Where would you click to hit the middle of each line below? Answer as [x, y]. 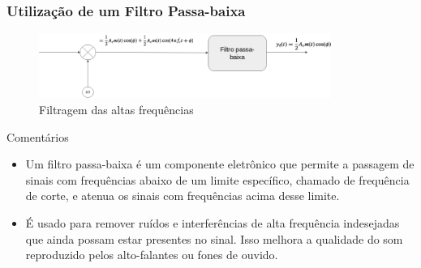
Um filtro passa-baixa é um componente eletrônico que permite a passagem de [220, 164]
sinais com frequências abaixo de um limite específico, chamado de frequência [217, 179]
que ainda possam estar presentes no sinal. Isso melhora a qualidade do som [214, 238]
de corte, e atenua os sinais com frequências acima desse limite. [183, 196]
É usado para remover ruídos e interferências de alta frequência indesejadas [213, 222]
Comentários [38, 136]
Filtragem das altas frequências [116, 109]
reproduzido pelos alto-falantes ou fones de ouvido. [152, 255]
